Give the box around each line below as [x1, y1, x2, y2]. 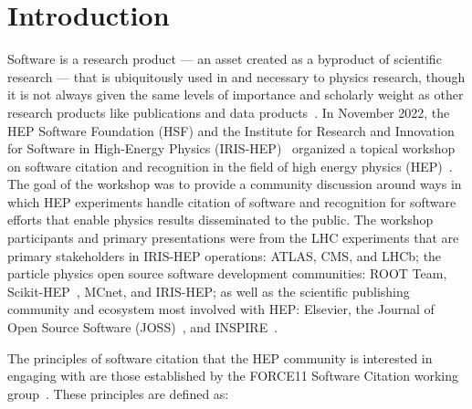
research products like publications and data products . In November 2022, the [7, 102, 450, 121]
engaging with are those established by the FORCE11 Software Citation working [7, 366, 459, 385]
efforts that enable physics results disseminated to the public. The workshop [7, 210, 434, 229]
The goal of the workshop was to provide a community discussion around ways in [7, 174, 462, 194]
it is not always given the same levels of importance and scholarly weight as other [7, 85, 464, 104]
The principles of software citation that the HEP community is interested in [7, 348, 433, 367]
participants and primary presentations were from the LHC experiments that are [7, 228, 459, 247]
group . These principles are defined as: [7, 383, 229, 403]
